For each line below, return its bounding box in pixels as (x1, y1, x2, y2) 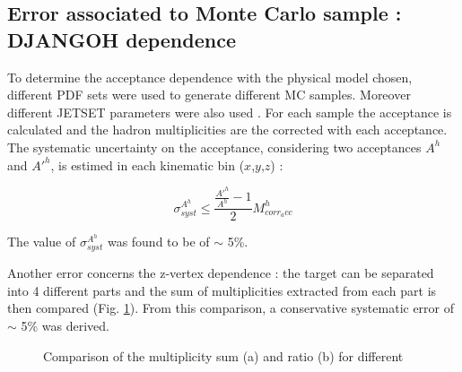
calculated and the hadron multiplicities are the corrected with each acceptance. (7, 120, 448, 139)
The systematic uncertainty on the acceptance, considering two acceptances (7, 137, 422, 156)
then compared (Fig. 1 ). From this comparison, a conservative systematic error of (7, 298, 455, 317)
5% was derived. (21, 316, 109, 335)
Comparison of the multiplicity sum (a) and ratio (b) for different (43, 346, 404, 365)
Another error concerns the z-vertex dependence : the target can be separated (7, 264, 434, 282)
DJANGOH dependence (7, 25, 236, 53)
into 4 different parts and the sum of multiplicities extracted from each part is (7, 281, 437, 299)
